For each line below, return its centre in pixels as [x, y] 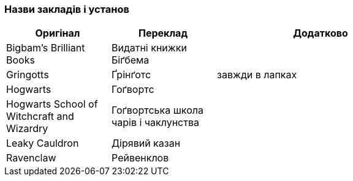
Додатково [321, 33]
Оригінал [58, 33]
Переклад [163, 33]
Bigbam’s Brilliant [46, 48]
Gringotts [28, 75]
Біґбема [131, 60]
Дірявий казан [146, 143]
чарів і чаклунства [155, 123]
